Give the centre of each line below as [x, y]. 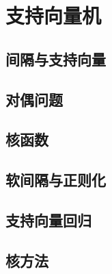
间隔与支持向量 [56, 59]
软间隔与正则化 [56, 180]
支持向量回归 [48, 220]
